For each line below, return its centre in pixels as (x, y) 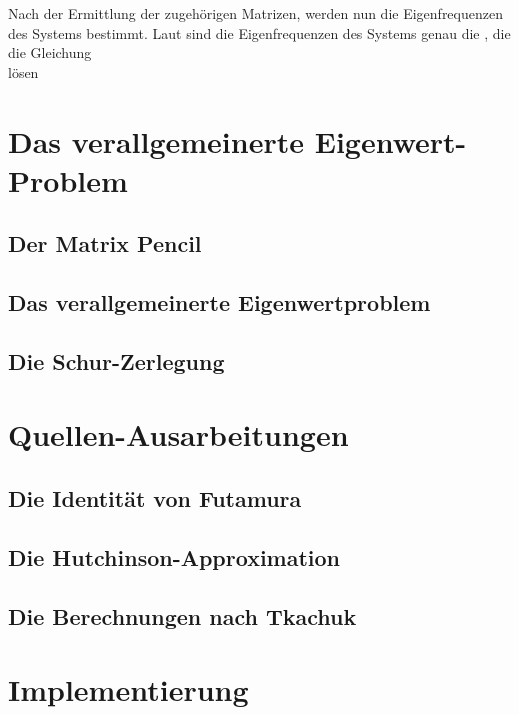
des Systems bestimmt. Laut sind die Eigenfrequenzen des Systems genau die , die (259, 32)
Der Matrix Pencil (105, 243)
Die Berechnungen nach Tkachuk (182, 615)
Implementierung (128, 689)
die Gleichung (50, 52)
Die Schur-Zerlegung (116, 360)
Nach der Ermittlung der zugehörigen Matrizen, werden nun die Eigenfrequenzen (255, 13)
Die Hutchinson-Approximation (174, 556)
